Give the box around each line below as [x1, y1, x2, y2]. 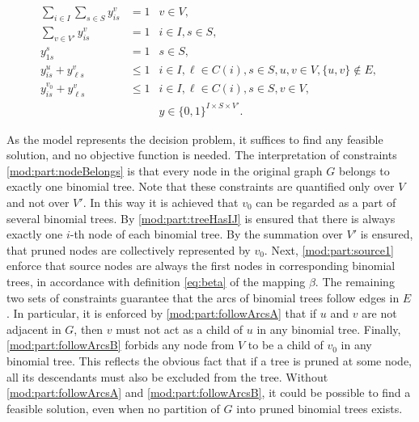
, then [74, 320, 104, 337]
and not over [6, 193, 70, 210]
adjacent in [6, 320, 61, 337]
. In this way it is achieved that [83, 193, 239, 210]
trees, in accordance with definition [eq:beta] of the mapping [6, 272, 306, 289]
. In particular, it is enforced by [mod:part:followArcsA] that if [6, 305, 317, 322]
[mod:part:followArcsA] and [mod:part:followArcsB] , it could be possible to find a [6, 384, 411, 401]
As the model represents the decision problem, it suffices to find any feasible [6, 130, 383, 147]
